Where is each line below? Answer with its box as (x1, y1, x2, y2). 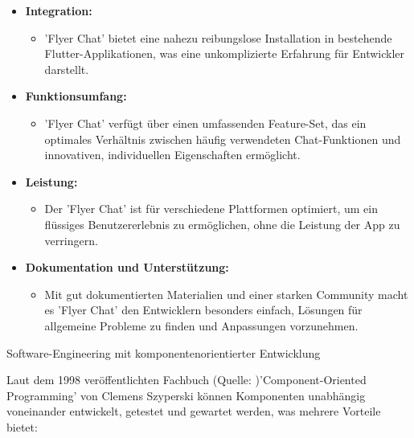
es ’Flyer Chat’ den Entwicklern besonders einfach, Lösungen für (44, 301, 363, 318)
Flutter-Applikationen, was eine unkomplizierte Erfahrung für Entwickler (44, 45, 405, 62)
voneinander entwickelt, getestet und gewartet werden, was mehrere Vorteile (6, 403, 381, 420)
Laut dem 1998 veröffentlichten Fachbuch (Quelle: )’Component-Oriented (6, 371, 367, 388)
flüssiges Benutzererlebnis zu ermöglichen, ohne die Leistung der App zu (44, 215, 400, 232)
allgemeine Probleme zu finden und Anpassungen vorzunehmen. (44, 317, 359, 334)
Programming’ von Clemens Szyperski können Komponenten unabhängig (6, 387, 366, 403)
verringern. (44, 231, 98, 248)
